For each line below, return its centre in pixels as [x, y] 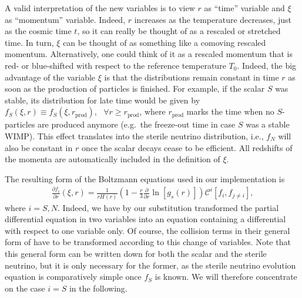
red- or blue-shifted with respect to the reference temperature [115, 65]
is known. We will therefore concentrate [226, 277]
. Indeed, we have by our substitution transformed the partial [168, 207]
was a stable [268, 124]
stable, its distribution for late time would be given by [103, 100]
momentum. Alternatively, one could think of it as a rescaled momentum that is [149, 54]
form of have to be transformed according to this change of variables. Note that [148, 242]
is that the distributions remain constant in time [192, 77]
